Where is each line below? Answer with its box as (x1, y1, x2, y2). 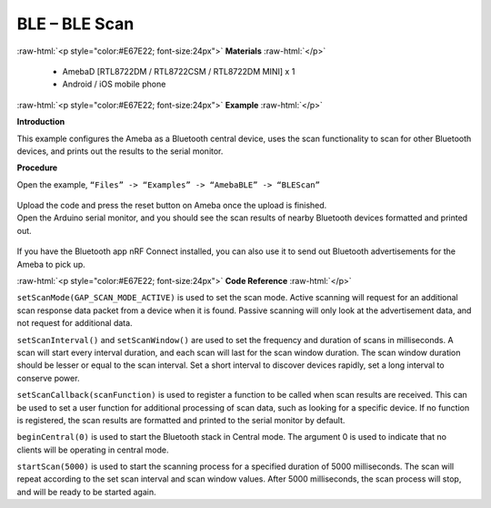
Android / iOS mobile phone (62, 78, 166, 90)
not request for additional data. (16, 318, 133, 329)
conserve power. (16, 372, 80, 383)
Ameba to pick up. (16, 259, 85, 269)
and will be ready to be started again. (16, 486, 156, 497)
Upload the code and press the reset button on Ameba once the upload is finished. (16, 200, 327, 211)
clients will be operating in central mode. (16, 444, 169, 455)
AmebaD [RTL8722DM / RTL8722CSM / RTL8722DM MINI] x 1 (62, 66, 296, 76)
